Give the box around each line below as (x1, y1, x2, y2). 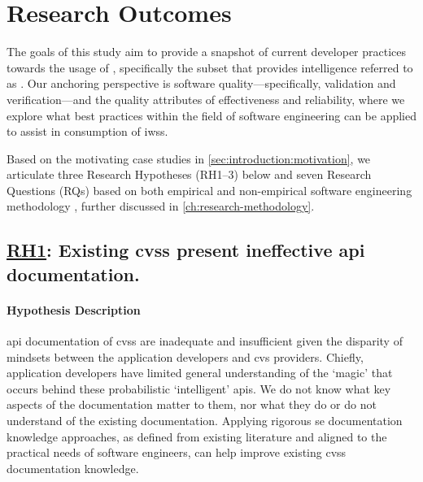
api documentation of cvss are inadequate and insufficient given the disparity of (7, 332, 403, 350)
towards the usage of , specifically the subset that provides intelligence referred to (7, 59, 413, 76)
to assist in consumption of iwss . (7, 123, 168, 140)
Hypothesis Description (7, 301, 141, 318)
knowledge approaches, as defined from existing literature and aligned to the (7, 428, 387, 445)
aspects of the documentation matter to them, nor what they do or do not (7, 396, 377, 413)
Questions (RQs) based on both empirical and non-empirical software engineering (7, 181, 412, 198)
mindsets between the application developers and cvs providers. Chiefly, (7, 348, 364, 365)
